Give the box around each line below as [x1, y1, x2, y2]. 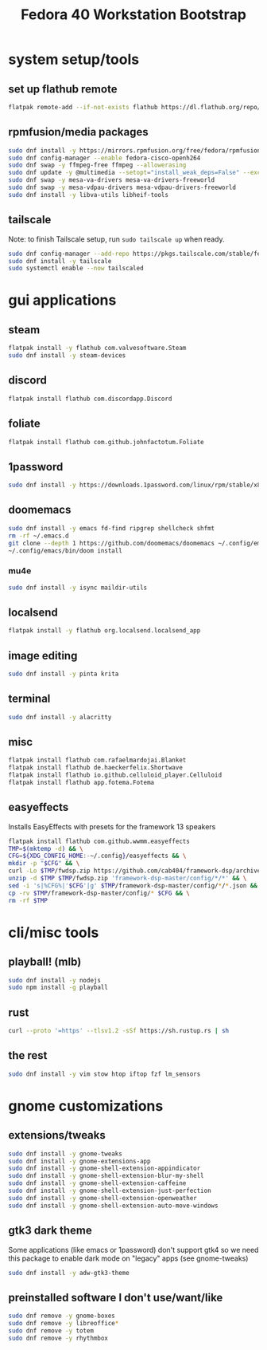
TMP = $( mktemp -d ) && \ [8, 844, 83, 852]
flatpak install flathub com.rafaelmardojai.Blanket [8, 756, 187, 765]
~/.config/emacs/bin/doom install [8, 546, 123, 555]
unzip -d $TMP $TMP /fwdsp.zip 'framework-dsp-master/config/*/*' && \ [8, 875, 247, 883]
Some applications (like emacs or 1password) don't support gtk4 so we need [8, 1245, 259, 1254]
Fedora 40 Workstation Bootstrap [21, 6, 246, 24]
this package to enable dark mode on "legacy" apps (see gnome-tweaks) [8, 1254, 249, 1263]
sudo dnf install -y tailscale [8, 257, 112, 265]
